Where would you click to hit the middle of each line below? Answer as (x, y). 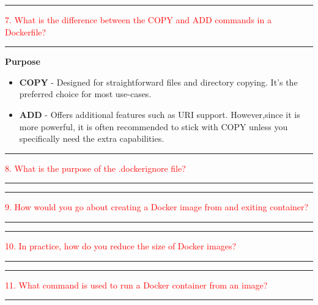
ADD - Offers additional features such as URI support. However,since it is (160, 114)
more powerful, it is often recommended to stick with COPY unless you (153, 126)
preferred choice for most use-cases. (85, 94)
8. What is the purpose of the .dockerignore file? (95, 168)
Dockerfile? (26, 31)
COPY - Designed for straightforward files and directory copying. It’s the (158, 82)
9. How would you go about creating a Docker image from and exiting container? (157, 207)
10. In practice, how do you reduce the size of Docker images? (121, 245)
